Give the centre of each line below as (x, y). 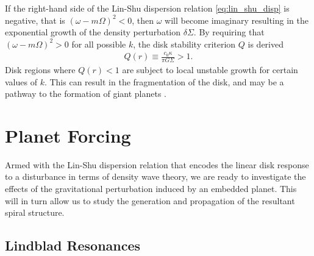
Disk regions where (40, 69)
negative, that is (35, 20)
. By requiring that (229, 32)
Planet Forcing (68, 135)
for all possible (99, 44)
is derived (266, 44)
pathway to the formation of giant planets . (86, 94)
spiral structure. (35, 212)
